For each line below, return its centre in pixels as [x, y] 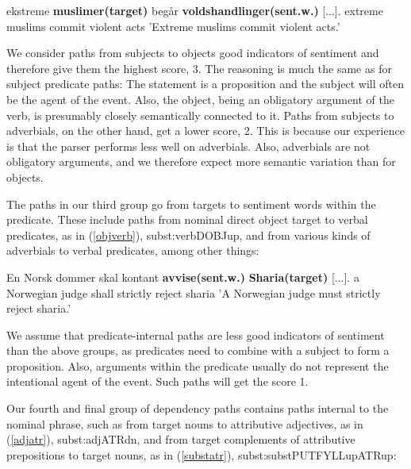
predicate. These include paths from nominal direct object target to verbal [187, 219]
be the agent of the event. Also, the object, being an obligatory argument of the [200, 99]
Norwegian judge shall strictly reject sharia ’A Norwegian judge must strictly [194, 292]
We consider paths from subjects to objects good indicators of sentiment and [193, 53]
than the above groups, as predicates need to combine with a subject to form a [198, 350]
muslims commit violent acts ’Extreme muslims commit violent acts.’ [173, 26]
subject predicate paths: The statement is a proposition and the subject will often [205, 84]
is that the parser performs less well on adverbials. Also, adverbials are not [188, 146]
